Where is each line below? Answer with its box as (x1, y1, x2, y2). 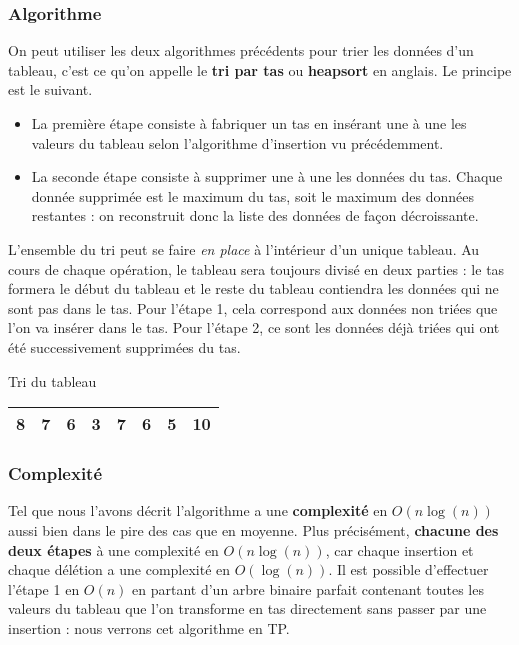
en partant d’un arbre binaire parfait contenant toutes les (132, 578, 484, 599)
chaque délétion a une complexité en (8, 559, 231, 580)
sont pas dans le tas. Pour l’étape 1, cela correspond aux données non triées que (8, 297, 498, 318)
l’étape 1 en (8, 578, 80, 599)
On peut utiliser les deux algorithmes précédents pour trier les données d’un (8, 40, 474, 61)
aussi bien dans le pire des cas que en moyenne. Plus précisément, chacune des (8, 519, 499, 540)
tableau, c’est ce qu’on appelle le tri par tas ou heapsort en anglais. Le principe (8, 59, 512, 80)
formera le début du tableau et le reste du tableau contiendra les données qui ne (8, 278, 499, 299)
